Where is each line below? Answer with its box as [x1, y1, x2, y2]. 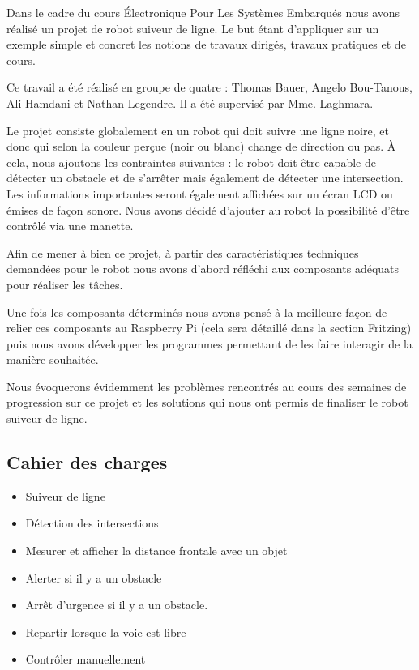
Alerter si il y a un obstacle [25, 569, 162, 586]
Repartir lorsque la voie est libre [25, 623, 186, 640]
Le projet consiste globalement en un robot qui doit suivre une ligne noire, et [6, 122, 389, 139]
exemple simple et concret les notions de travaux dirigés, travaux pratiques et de [6, 36, 406, 53]
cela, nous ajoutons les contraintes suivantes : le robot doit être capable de [6, 153, 376, 170]
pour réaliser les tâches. [6, 275, 123, 292]
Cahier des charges [6, 450, 168, 475]
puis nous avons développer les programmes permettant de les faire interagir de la [6, 335, 413, 352]
